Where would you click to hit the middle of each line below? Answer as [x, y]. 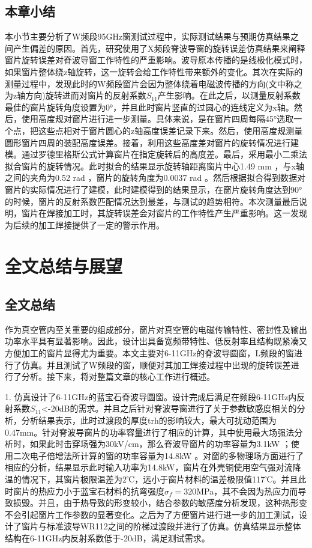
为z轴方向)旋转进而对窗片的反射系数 [76, 95]
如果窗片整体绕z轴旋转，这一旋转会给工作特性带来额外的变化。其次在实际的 [154, 71]
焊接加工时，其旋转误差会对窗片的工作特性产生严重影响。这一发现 [177, 213]
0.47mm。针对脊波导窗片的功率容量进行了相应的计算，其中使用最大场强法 [150, 432]
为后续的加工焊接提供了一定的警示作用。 [85, 224]
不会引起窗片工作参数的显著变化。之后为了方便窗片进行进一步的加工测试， [152, 514]
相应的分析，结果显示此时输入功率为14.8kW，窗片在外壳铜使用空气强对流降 [153, 467]
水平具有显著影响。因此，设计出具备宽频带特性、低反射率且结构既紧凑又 [164, 341]
